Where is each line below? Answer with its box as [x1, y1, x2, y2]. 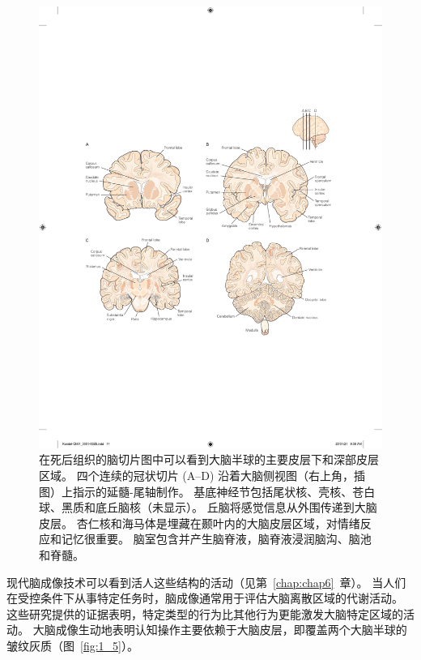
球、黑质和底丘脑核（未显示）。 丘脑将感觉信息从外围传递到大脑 [39, 499, 377, 516]
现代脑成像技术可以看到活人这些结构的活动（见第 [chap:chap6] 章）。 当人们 [6, 573, 406, 590]
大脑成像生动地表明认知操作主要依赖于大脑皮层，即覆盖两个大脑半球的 [32, 621, 407, 638]
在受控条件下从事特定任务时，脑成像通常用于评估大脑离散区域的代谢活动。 [6, 589, 403, 606]
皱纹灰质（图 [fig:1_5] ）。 [6, 636, 138, 654]
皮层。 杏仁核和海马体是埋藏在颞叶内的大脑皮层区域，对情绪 [39, 514, 360, 531]
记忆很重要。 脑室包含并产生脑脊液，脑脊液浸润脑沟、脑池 [61, 530, 372, 547]
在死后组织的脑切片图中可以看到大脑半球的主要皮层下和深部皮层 [39, 451, 379, 468]
